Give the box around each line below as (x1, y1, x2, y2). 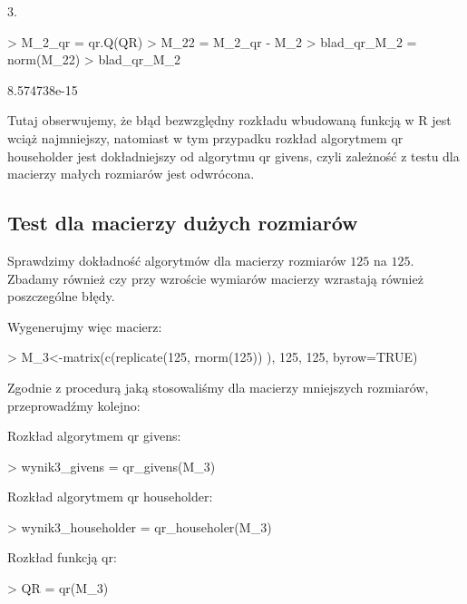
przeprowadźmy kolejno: (7, 395, 141, 414)
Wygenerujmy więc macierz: (7, 317, 162, 336)
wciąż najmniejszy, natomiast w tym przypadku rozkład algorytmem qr (7, 128, 404, 147)
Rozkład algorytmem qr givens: (7, 426, 181, 445)
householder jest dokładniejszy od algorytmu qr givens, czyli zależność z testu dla (7, 146, 460, 165)
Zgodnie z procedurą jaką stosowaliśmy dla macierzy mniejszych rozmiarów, (7, 377, 429, 396)
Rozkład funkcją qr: (7, 548, 117, 567)
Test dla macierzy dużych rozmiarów (7, 209, 358, 237)
